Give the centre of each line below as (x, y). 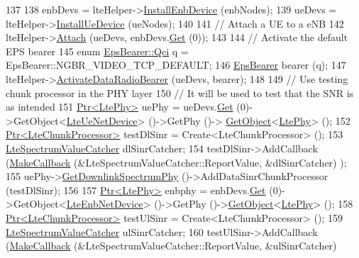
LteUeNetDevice (102, 120)
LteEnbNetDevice (105, 204)
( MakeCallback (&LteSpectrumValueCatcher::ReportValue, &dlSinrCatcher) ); (176, 162)
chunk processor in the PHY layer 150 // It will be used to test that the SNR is (180, 92)
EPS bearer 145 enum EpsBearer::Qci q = (97, 51)
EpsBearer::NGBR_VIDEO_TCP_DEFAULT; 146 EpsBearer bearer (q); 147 (176, 65)
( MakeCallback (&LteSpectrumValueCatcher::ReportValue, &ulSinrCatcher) (171, 246)
